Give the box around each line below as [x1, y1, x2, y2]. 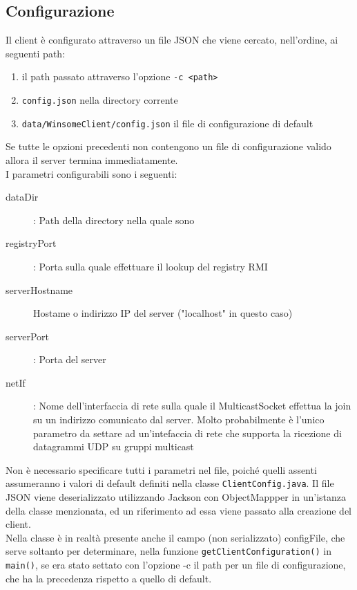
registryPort [6, 236, 57, 250]
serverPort [6, 329, 49, 343]
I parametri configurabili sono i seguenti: [6, 166, 177, 181]
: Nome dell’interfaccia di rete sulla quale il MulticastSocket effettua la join [33, 398, 351, 413]
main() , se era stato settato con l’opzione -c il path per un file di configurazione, [6, 557, 346, 572]
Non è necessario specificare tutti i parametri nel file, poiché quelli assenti [6, 462, 317, 477]
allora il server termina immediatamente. [6, 152, 178, 167]
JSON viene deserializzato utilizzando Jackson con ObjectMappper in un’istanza [6, 490, 347, 504]
